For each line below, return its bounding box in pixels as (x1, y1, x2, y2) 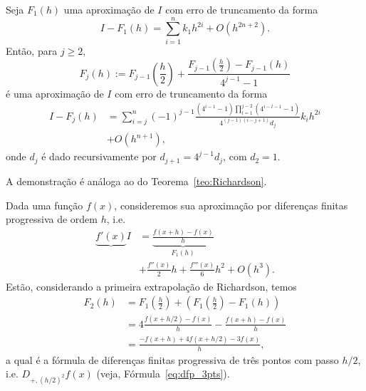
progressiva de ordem (6, 212, 98, 226)
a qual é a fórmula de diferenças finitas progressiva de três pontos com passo (6, 352, 339, 367)
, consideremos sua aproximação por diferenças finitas (114, 197, 348, 212)
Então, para (6, 43, 58, 58)
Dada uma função (6, 197, 83, 212)
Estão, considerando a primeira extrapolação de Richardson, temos (6, 278, 297, 293)
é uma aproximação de (6, 85, 104, 100)
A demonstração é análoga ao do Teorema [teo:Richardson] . (6, 173, 267, 188)
